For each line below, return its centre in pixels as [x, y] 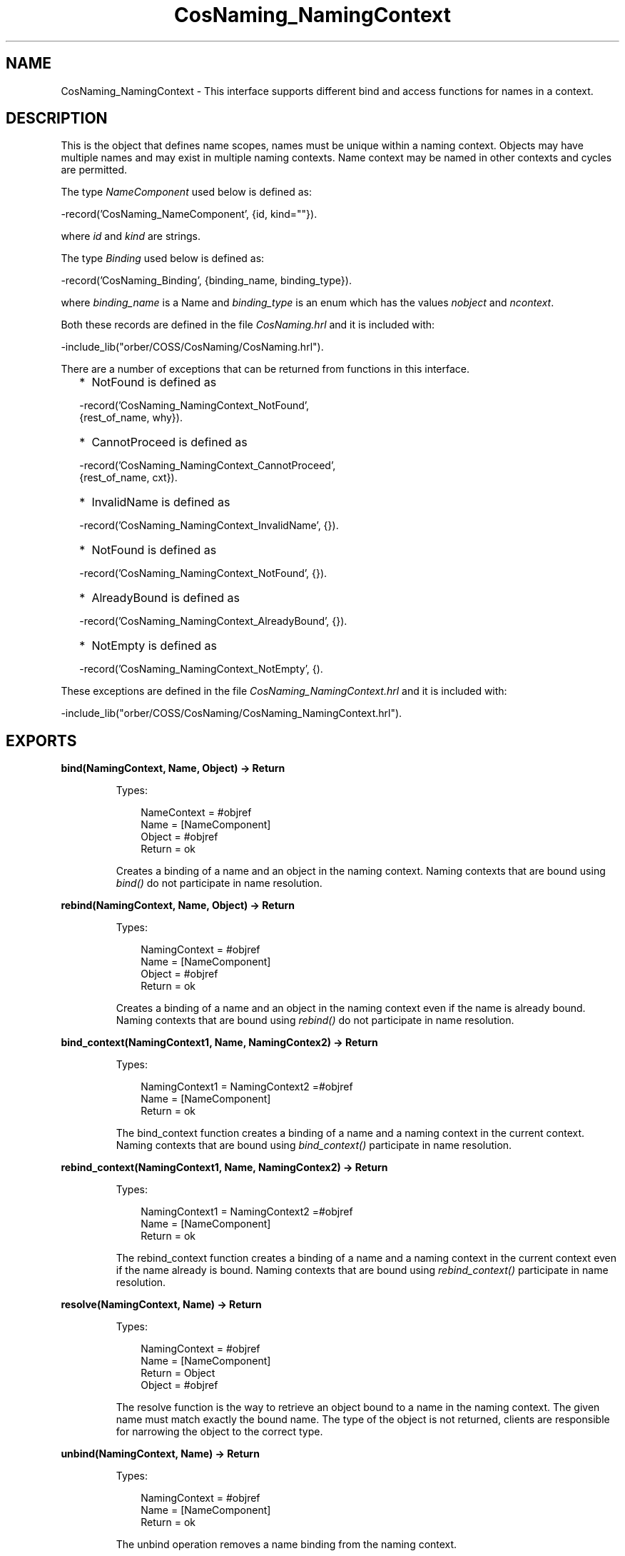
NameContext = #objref [196, 813]
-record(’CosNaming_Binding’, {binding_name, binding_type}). [206, 281]
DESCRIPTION [57, 119]
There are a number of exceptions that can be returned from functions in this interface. [265, 369]
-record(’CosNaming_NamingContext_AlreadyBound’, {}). [213, 621]
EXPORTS [41, 741]
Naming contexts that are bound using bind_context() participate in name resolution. [314, 1145]
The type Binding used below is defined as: [163, 259]
